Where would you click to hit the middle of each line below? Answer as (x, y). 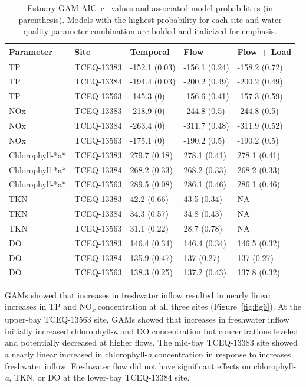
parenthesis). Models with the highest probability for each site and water (150, 19)
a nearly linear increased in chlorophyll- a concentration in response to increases (148, 354)
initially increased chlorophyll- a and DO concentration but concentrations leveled (152, 331)
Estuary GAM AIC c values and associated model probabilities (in (150, 8)
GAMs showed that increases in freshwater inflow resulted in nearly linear (138, 295)
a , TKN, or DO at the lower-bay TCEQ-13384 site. (97, 377)
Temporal (150, 51)
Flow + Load (264, 51)
